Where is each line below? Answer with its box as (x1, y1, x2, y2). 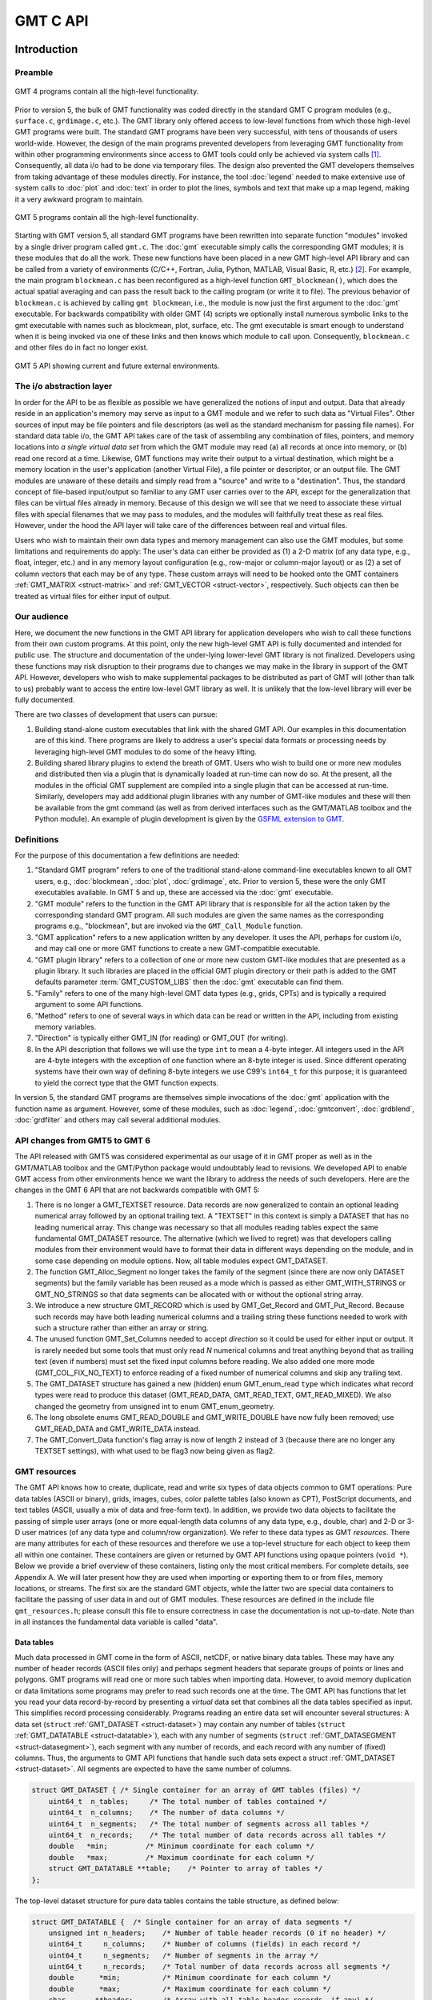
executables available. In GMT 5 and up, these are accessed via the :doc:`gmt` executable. (34, 888, 334, 898)
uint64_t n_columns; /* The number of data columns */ (48, 1808, 286, 1818)
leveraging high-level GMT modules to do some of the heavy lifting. (34, 746, 258, 756)
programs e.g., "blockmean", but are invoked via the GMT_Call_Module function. (34, 921, 303, 931)
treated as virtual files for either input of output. (14, 591, 171, 601)
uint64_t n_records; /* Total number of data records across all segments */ (48, 1962, 391, 1971)
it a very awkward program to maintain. (14, 194, 144, 204)
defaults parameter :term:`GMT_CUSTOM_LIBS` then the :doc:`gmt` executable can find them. (34, 977, 344, 987)
